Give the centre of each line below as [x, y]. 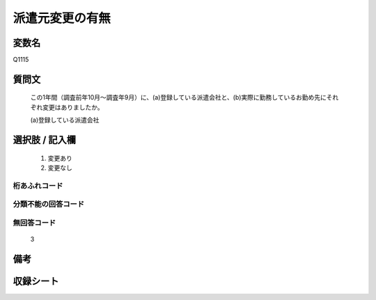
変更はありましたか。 [73, 107]
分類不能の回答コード [49, 204]
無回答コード [34, 223]
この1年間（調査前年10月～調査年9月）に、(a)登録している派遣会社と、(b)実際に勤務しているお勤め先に [178, 97]
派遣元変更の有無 [62, 18]
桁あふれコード [38, 186]
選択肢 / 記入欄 [45, 140]
